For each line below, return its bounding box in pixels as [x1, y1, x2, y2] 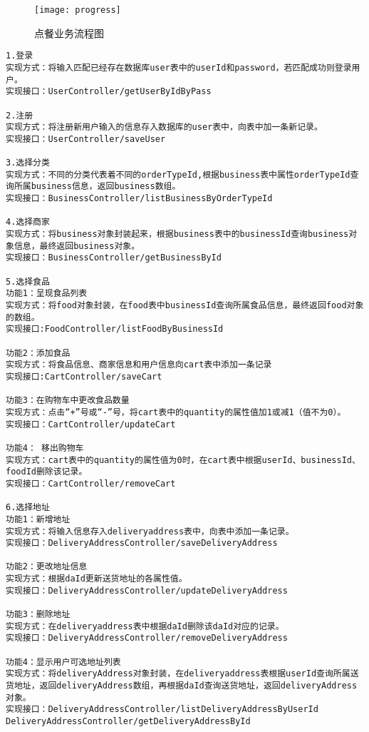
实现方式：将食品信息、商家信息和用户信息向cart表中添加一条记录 [6, 360, 272, 370]
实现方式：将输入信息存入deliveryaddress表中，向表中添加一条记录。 [6, 526, 294, 537]
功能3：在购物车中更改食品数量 [6, 395, 130, 406]
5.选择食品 [6, 276, 50, 287]
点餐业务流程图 [34, 25, 104, 40]
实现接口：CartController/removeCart [6, 478, 176, 489]
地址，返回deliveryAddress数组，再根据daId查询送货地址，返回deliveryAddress [14, 681, 358, 691]
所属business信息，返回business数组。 [14, 181, 181, 192]
